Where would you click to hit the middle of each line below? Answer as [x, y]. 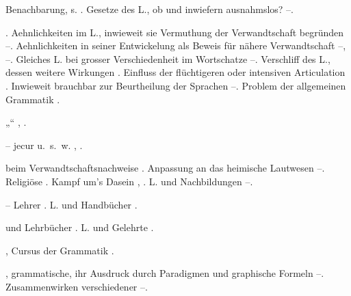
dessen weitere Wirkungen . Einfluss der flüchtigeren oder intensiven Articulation [175, 72]
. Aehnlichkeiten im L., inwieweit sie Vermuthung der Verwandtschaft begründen [175, 32]
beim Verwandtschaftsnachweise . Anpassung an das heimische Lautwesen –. [165, 168]
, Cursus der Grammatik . [60, 250]
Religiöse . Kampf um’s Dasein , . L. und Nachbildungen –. [129, 181]
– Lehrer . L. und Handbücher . [71, 204]
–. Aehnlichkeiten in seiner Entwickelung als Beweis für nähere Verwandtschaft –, [176, 45]
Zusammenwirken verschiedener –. [77, 286]
